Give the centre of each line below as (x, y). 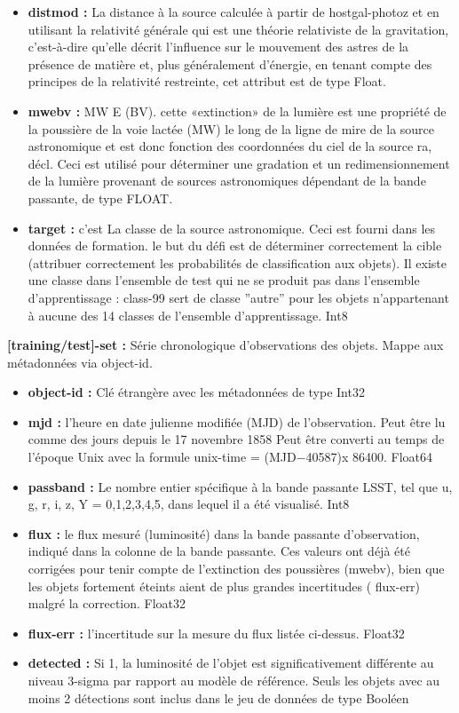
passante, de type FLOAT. (100, 198)
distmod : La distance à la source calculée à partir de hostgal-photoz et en (233, 12)
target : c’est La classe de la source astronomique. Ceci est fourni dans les (232, 228)
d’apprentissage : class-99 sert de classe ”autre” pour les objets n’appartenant (238, 297)
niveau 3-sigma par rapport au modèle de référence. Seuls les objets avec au (234, 680)
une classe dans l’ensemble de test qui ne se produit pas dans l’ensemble (224, 280)
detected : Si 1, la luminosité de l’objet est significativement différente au (231, 663)
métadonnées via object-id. (80, 362)
